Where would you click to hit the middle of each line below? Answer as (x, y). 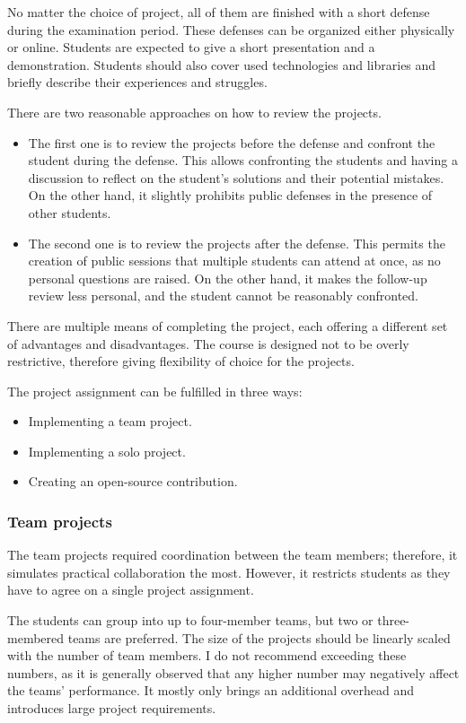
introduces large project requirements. (112, 708)
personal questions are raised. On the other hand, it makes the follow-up (228, 278)
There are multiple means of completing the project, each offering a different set (228, 325)
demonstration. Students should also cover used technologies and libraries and (222, 64)
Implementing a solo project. (107, 451)
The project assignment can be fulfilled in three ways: (155, 391)
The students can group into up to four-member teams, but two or (190, 620)
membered (36, 637)
